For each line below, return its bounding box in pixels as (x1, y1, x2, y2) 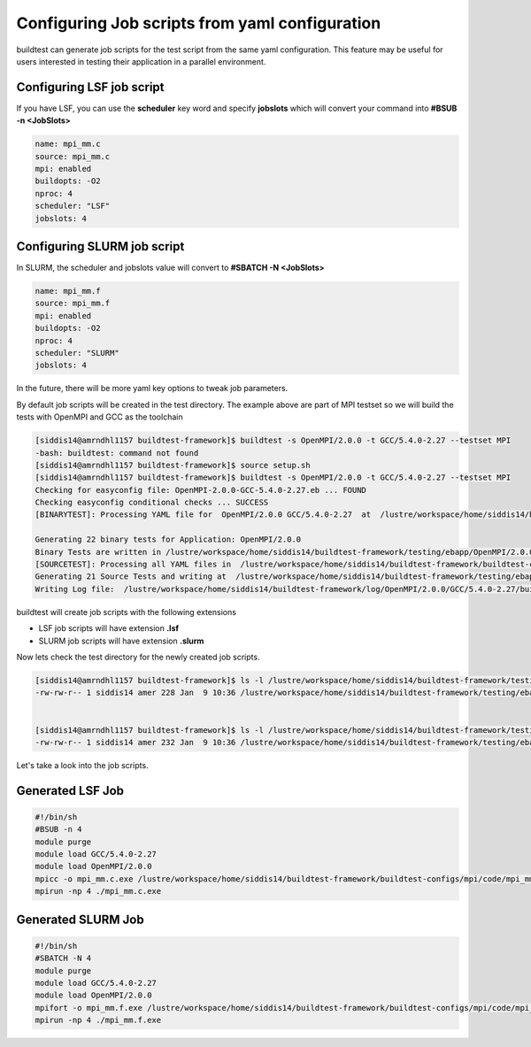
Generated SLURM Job (16, 912, 145, 927)
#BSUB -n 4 (35, 824, 82, 835)
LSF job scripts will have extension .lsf (38, 623, 180, 634)
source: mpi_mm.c (35, 151, 111, 161)
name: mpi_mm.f (35, 286, 101, 296)
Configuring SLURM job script (16, 239, 185, 254)
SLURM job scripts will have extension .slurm (38, 635, 204, 646)
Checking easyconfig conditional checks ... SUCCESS (35, 497, 269, 508)
